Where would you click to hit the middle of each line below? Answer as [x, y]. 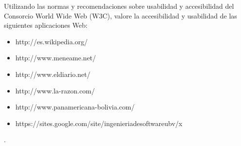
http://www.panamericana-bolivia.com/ [75, 107]
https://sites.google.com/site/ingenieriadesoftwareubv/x [99, 123]
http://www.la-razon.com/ [55, 90]
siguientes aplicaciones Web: [46, 25]
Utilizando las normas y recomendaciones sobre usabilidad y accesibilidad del [119, 6]
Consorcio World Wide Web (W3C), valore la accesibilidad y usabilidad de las [120, 15]
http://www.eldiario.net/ [53, 74]
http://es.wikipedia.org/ [52, 41]
